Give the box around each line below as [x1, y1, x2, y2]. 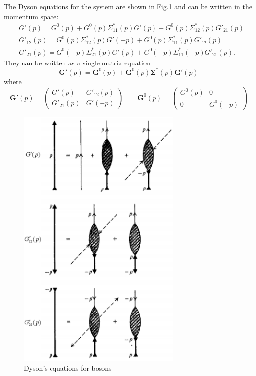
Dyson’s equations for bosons [24, 362, 112, 373]
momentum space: [4, 11, 59, 21]
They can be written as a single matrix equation [4, 57, 151, 67]
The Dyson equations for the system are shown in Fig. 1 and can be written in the [4, 1, 252, 11]
